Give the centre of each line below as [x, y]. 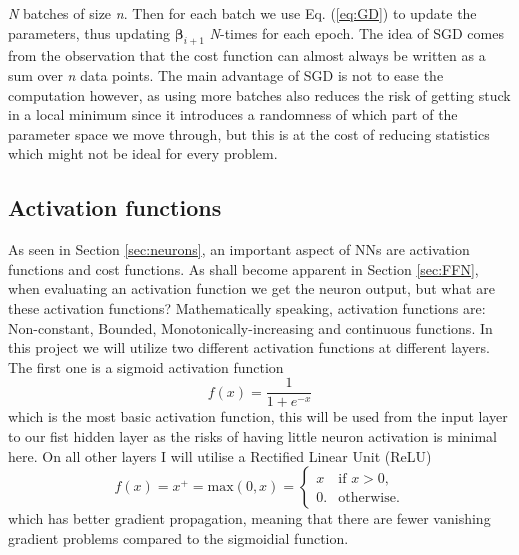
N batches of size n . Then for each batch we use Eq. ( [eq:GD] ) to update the [242, 13]
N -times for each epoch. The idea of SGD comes [356, 32]
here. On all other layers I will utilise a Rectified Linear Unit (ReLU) [220, 455]
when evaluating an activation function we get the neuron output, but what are [252, 288]
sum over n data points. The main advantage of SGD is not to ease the [226, 74]
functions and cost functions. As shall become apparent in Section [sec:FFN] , [243, 268]
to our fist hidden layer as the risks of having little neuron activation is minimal [253, 435]
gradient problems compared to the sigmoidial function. [178, 537]
